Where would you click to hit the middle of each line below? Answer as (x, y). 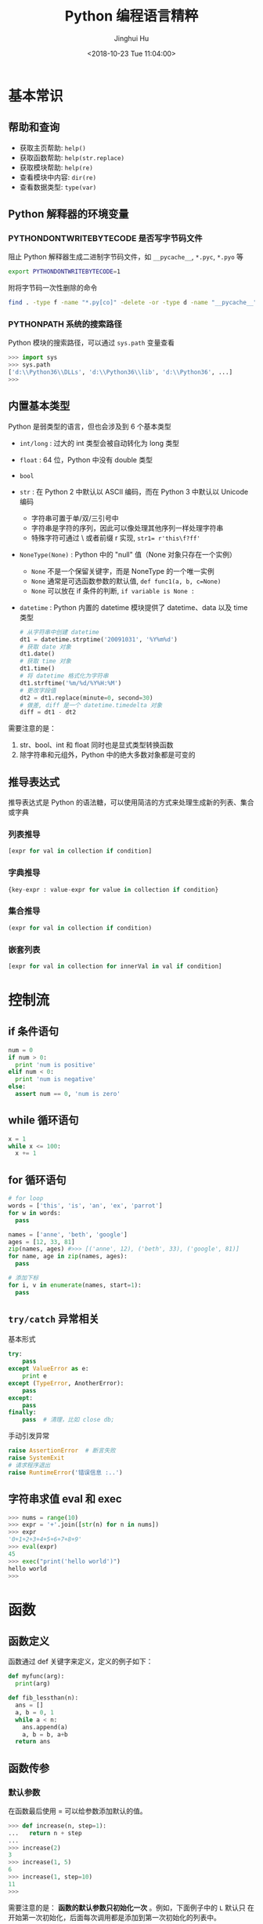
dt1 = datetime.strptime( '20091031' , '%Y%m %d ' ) (99, 639)
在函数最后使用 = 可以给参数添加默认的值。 (77, 1811)
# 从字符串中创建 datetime (59, 632)
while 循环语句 (43, 1121)
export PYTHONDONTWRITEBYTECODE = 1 (65, 272)
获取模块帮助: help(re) (56, 167)
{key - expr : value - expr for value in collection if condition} (113, 889)
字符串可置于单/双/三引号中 (75, 518)
